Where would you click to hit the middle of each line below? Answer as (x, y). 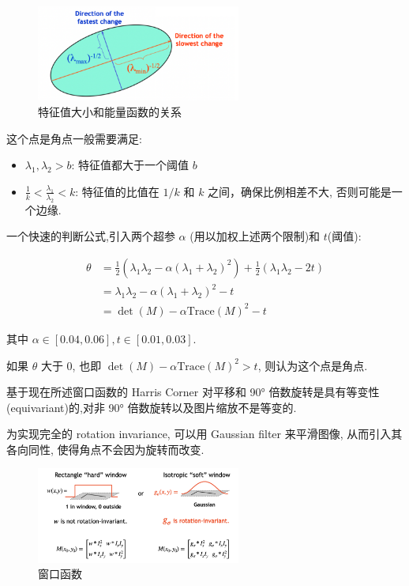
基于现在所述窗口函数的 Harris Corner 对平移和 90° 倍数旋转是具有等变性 (193, 392)
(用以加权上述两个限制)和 (255, 236)
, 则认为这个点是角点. (313, 365)
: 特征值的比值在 (117, 191)
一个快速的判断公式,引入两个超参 (91, 236)
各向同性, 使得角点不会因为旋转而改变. (105, 449)
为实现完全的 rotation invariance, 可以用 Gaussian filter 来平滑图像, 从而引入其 (204, 434)
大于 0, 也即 (71, 365)
